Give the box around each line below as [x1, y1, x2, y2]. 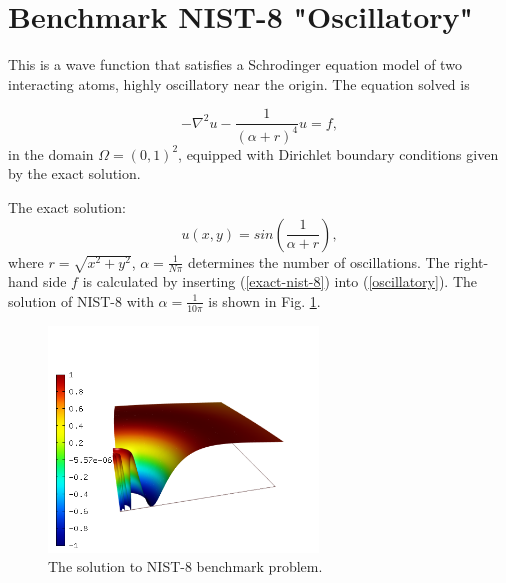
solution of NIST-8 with [8, 290, 154, 311]
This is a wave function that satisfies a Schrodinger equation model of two [8, 54, 462, 75]
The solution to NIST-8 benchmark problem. [48, 556, 323, 577]
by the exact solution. [8, 163, 141, 184]
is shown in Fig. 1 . [208, 290, 321, 311]
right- [454, 251, 489, 272]
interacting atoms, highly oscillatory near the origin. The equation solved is [8, 73, 470, 94]
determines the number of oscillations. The [187, 251, 450, 272]
